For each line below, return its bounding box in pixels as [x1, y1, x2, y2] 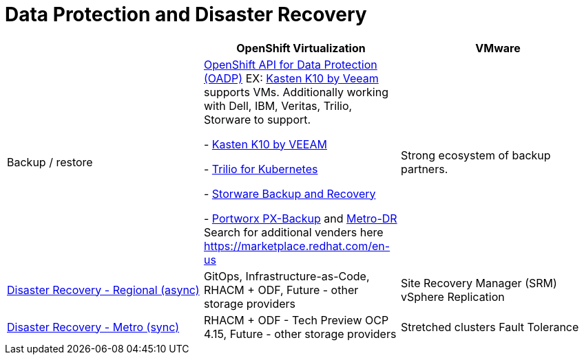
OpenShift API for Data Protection [203, 57, 377, 71]
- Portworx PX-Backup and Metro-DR [203, 211, 397, 225]
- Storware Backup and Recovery [203, 186, 376, 201]
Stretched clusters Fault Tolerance [400, 319, 579, 334]
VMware [475, 41, 521, 55]
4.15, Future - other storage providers [203, 326, 397, 341]
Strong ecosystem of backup [400, 148, 551, 162]
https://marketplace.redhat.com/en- [203, 238, 390, 253]
